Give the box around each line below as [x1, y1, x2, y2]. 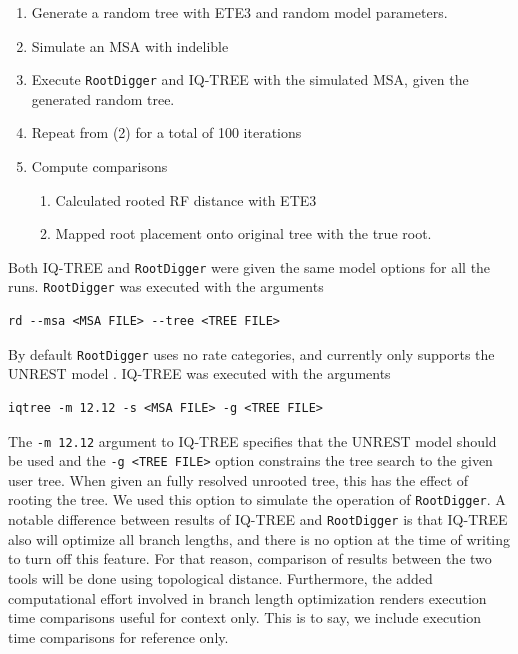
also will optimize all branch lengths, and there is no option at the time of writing [8, 528, 511, 549]
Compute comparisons [31, 156, 168, 177]
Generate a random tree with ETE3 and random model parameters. [31, 2, 448, 22]
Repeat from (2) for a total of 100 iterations [31, 122, 302, 143]
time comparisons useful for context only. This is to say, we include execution [8, 607, 482, 628]
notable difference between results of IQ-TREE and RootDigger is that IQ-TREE [8, 509, 508, 530]
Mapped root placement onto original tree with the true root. [55, 223, 432, 244]
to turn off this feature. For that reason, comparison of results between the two [8, 548, 492, 569]
